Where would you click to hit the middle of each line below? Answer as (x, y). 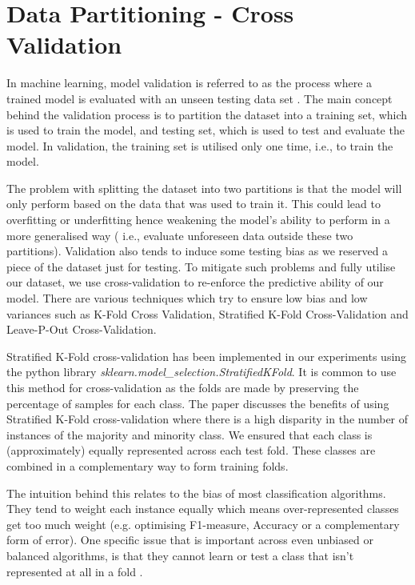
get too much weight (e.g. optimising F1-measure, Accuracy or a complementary (203, 524)
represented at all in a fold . (75, 571)
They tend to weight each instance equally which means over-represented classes (203, 509)
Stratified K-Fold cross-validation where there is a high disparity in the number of (207, 419)
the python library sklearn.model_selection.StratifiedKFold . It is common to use (202, 372)
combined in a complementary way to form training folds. (148, 465)
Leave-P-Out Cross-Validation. (82, 329)
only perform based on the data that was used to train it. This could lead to (194, 204)
